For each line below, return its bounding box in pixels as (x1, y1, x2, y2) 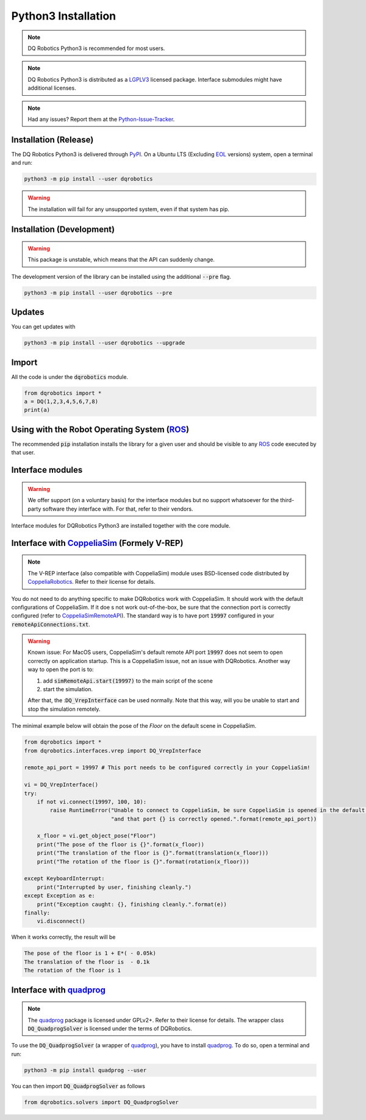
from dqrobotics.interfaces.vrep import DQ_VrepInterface (24, 747, 201, 754)
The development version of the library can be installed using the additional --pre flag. (11, 273, 231, 280)
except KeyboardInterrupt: (24, 875, 105, 882)
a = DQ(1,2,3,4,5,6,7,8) (24, 398, 99, 405)
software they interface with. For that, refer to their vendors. (42, 505, 193, 512)
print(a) (24, 406, 51, 414)
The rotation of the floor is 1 (24, 967, 121, 974)
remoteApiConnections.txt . (11, 620, 91, 628)
